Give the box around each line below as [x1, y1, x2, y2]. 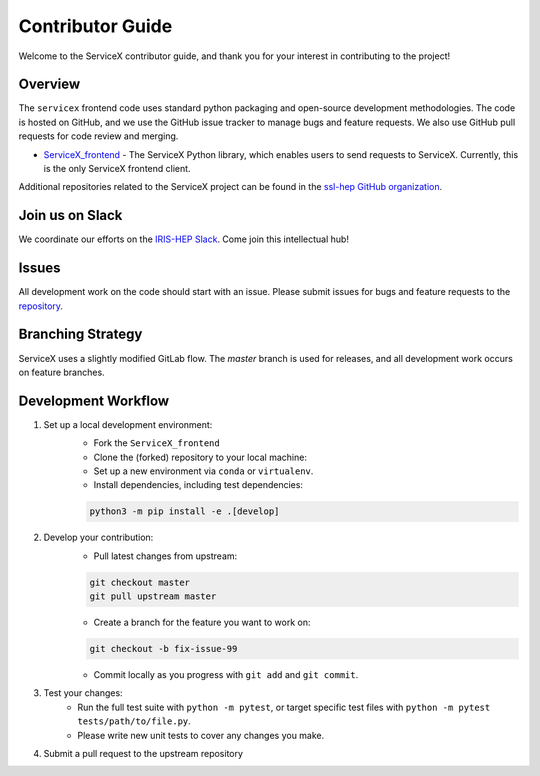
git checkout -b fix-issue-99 [89, 643, 238, 655]
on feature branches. [18, 366, 105, 378]
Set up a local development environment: [43, 418, 213, 430]
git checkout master [89, 576, 190, 588]
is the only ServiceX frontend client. [43, 163, 191, 175]
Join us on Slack [18, 207, 123, 224]
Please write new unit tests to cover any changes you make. [77, 729, 325, 741]
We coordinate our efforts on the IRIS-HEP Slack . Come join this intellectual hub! [18, 233, 350, 245]
